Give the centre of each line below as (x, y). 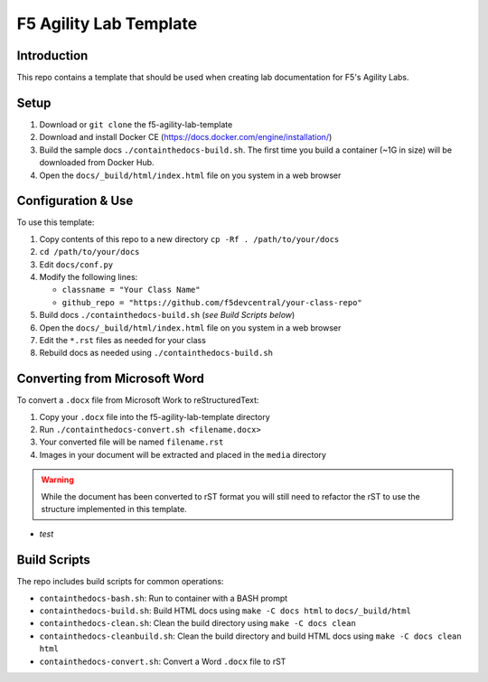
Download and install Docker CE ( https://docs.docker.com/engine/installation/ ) (186, 137)
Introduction (52, 56)
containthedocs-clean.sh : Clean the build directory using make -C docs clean (197, 623)
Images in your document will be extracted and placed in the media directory (183, 454)
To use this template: (56, 222)
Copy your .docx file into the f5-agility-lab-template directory (155, 416)
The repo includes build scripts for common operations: (120, 582)
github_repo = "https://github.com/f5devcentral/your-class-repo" (212, 302)
